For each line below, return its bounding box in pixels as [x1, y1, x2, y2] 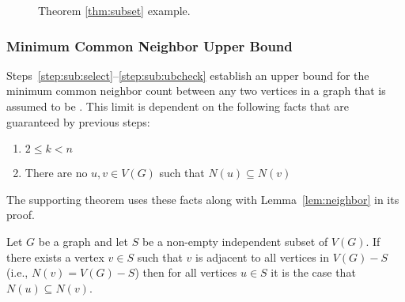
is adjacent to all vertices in [195, 248, 330, 265]
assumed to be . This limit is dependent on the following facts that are [6, 98, 349, 114]
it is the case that [271, 264, 356, 281]
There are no [25, 164, 88, 181]
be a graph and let [38, 232, 128, 249]
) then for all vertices [134, 264, 237, 281]
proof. [6, 206, 35, 223]
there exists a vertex [6, 248, 104, 265]
